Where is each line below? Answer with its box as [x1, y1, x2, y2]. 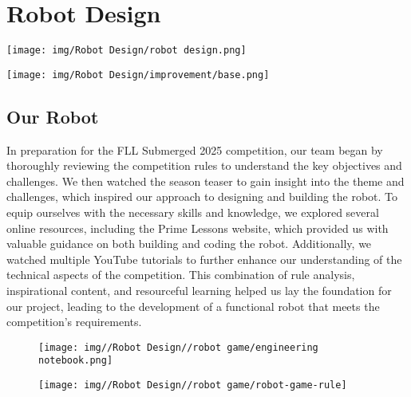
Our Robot [6, 104, 99, 128]
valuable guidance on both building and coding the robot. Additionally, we [6, 235, 372, 252]
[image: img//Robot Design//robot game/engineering [38, 341, 318, 353]
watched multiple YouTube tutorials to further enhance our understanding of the [6, 250, 402, 267]
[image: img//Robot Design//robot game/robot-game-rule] [38, 379, 347, 391]
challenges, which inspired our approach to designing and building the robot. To [6, 188, 398, 205]
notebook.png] [38, 355, 113, 367]
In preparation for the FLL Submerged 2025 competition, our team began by [6, 141, 383, 158]
